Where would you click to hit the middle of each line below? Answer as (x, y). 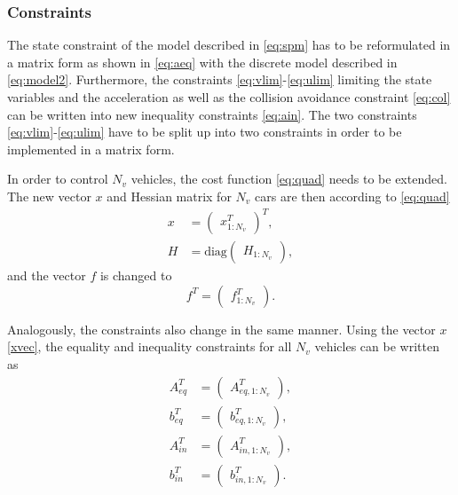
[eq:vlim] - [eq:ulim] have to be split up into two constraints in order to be (205, 132)
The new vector (49, 196)
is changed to (136, 275)
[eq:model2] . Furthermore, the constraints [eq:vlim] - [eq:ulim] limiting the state (220, 79)
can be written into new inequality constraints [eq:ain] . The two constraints (212, 114)
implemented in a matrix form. (91, 149)
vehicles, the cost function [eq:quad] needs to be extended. (289, 179)
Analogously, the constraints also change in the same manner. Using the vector (221, 329)
